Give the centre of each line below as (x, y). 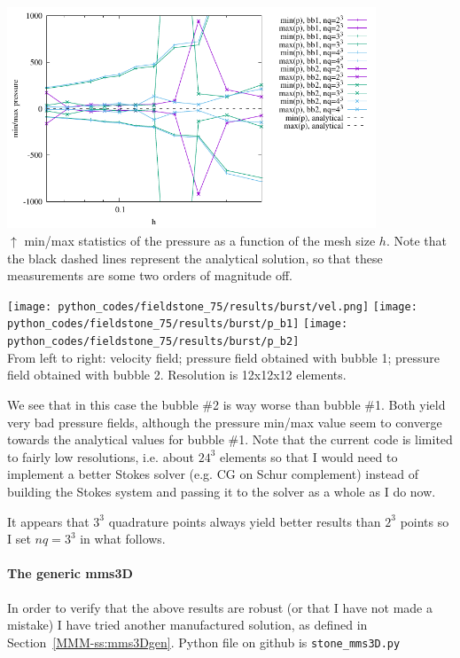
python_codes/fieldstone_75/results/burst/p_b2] (153, 342)
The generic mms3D (70, 573)
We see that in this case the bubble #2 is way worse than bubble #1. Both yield (226, 404)
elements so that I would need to (309, 456)
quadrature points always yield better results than (245, 521)
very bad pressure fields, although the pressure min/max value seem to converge (225, 422)
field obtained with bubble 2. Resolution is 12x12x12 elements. (177, 375)
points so (425, 521)
